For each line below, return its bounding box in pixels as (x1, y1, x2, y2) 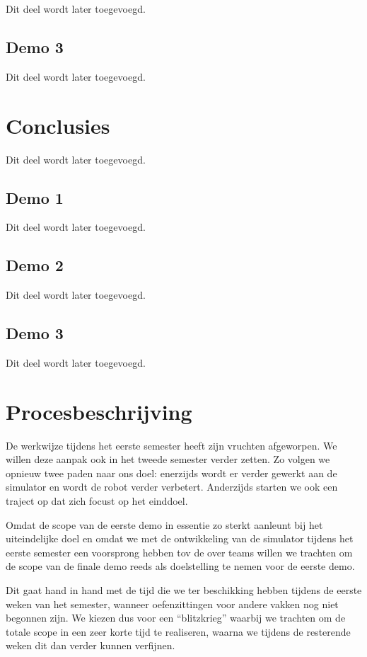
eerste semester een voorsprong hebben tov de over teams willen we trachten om (6, 544, 353, 559)
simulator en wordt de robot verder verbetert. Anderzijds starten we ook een (6, 479, 338, 494)
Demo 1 (6, 186, 64, 208)
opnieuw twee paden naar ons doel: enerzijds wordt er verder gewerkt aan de (6, 465, 337, 480)
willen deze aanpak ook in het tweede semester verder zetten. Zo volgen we (6, 452, 330, 467)
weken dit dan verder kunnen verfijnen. (6, 638, 175, 653)
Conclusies (6, 110, 110, 139)
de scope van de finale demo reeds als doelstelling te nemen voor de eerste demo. (6, 559, 355, 573)
